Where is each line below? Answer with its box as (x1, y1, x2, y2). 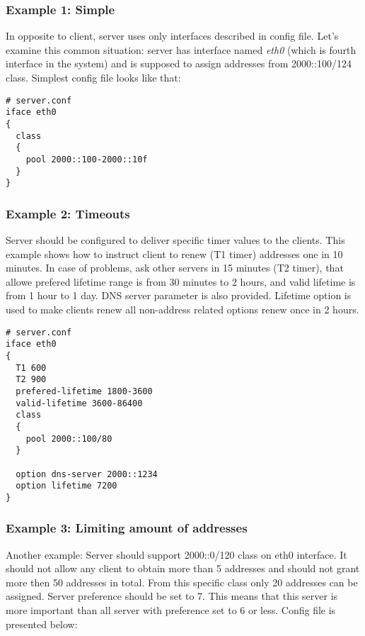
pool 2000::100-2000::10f (25, 154, 148, 164)
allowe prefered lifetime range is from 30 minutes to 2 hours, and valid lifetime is (6, 274, 356, 289)
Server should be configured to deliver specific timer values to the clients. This (6, 233, 345, 247)
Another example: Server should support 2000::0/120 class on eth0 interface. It (6, 547, 347, 562)
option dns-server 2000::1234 (16, 469, 158, 479)
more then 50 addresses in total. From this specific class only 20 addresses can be (6, 574, 358, 589)
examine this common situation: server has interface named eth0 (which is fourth (6, 42, 357, 57)
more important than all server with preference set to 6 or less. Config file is (6, 603, 336, 618)
